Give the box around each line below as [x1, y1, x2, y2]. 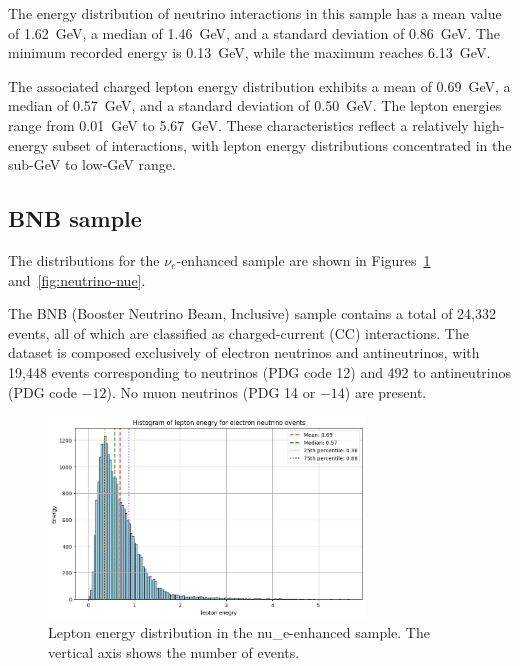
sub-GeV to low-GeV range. [8, 154, 176, 175]
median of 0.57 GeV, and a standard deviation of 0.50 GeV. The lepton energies [8, 95, 502, 116]
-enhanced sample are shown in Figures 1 [176, 249, 431, 270]
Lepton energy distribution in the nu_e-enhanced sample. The [48, 622, 430, 643]
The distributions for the [8, 249, 160, 270]
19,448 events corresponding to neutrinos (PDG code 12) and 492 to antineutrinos [8, 361, 512, 382]
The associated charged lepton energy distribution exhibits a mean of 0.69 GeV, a [8, 75, 511, 96]
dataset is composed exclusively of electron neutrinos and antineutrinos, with [8, 342, 480, 363]
